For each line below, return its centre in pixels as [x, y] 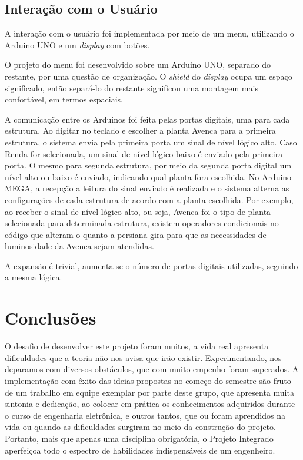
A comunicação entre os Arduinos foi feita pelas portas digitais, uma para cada [147, 119]
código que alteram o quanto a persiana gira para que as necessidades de [136, 234]
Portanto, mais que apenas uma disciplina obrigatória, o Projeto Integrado [139, 438]
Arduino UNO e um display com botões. [77, 44]
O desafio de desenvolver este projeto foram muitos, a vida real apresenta [137, 346]
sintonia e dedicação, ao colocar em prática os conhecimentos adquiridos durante [150, 404]
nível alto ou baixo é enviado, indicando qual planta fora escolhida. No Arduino [148, 176]
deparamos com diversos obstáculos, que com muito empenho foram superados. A [152, 369]
